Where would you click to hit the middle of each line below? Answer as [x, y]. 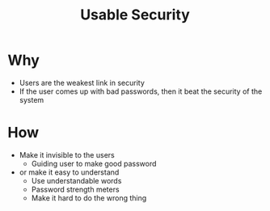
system [32, 99]
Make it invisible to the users [67, 154]
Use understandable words [76, 180]
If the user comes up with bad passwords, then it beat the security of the [141, 91]
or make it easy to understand [69, 172]
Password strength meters [75, 189]
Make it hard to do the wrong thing [89, 198]
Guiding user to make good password [94, 163]
